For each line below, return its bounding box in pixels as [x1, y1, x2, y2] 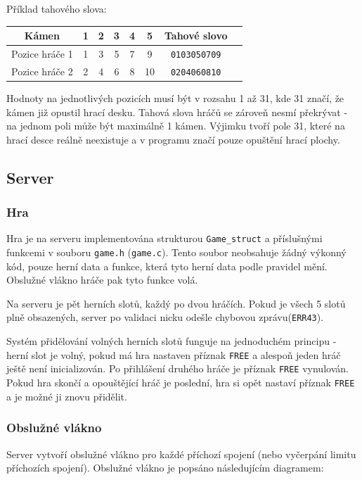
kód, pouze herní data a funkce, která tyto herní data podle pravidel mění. [6, 258, 328, 273]
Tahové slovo [164, 28, 228, 43]
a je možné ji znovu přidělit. [6, 389, 127, 403]
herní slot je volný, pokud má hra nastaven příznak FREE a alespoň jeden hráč [6, 347, 341, 362]
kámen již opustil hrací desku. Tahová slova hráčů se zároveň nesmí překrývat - [6, 104, 348, 119]
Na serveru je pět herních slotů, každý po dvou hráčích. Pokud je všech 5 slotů [6, 296, 346, 310]
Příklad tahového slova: [6, 1, 107, 15]
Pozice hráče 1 [11, 46, 73, 61]
